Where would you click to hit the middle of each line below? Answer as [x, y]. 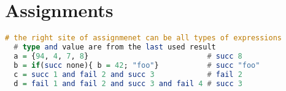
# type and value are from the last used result [115, 47]
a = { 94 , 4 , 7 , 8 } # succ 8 [128, 56]
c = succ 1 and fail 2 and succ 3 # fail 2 [128, 74]
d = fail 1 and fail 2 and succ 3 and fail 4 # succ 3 [128, 83]
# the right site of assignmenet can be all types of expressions [144, 38]
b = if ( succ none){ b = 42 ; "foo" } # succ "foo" [137, 65]
